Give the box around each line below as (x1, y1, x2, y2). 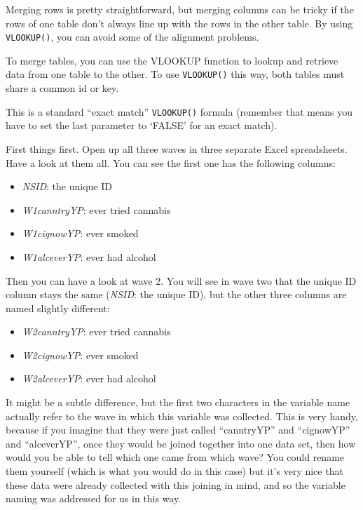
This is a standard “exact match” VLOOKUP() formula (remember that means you (6, 104, 352, 119)
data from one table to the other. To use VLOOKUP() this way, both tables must (6, 67, 345, 81)
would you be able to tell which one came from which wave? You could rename (6, 450, 345, 464)
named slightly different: (6, 300, 110, 315)
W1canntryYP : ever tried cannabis (22, 202, 171, 217)
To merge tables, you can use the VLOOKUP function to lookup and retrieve (6, 53, 338, 67)
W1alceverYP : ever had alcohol (22, 249, 156, 264)
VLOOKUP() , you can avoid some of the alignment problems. (6, 29, 259, 44)
